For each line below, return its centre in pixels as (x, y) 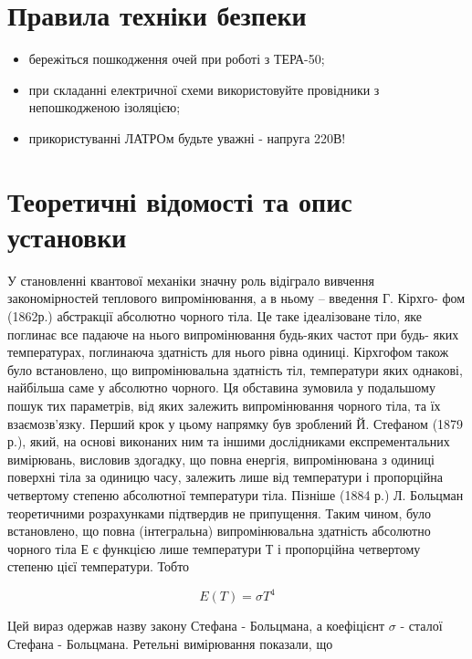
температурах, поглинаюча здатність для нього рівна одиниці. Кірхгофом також (228, 352)
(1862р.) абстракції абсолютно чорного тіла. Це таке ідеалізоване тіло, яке (215, 316)
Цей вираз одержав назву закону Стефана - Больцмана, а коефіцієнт (196, 626)
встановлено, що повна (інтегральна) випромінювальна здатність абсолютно (219, 531)
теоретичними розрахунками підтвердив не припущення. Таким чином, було (219, 513)
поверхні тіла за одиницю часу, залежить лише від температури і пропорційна (225, 477)
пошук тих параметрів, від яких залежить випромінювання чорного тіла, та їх (224, 405)
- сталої (421, 626)
